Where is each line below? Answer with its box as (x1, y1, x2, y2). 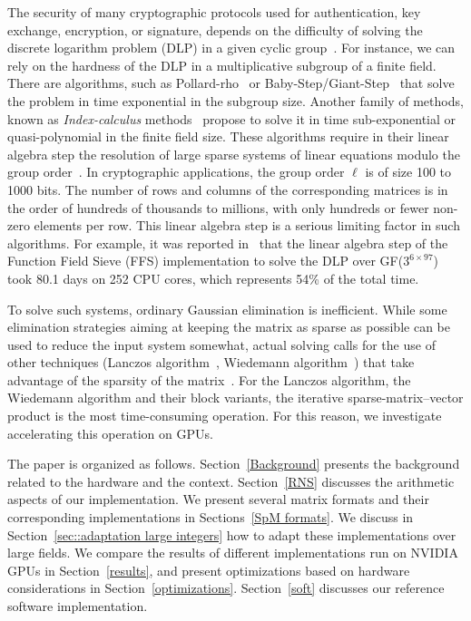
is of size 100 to (365, 162, 452, 181)
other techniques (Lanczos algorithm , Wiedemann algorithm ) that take (7, 353, 415, 372)
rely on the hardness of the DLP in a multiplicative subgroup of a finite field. (7, 55, 437, 74)
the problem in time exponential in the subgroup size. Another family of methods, (7, 91, 464, 110)
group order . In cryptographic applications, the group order (7, 162, 345, 181)
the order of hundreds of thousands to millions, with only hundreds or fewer (7, 198, 429, 217)
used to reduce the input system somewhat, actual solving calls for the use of (7, 335, 436, 354)
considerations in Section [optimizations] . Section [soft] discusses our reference (7, 578, 445, 597)
